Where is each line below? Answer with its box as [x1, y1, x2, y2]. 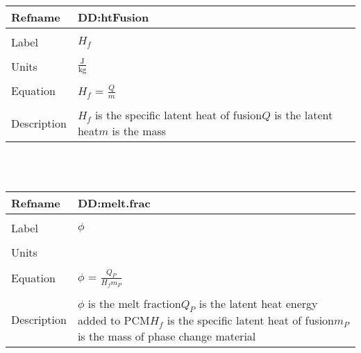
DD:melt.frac [77, 195, 151, 212]
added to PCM [77, 311, 150, 328]
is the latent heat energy [199, 295, 318, 311]
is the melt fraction [87, 295, 181, 311]
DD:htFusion [77, 8, 149, 25]
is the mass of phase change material [77, 327, 256, 344]
